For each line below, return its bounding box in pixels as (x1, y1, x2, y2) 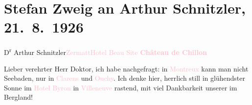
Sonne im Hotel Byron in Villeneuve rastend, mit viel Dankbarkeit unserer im (4, 82, 237, 92)
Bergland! (4, 92, 33, 102)
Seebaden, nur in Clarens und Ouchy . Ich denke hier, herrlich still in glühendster (4, 73, 245, 83)
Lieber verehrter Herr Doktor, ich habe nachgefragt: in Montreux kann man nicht (4, 63, 249, 73)
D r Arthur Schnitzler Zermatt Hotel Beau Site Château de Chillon (4, 46, 207, 57)
